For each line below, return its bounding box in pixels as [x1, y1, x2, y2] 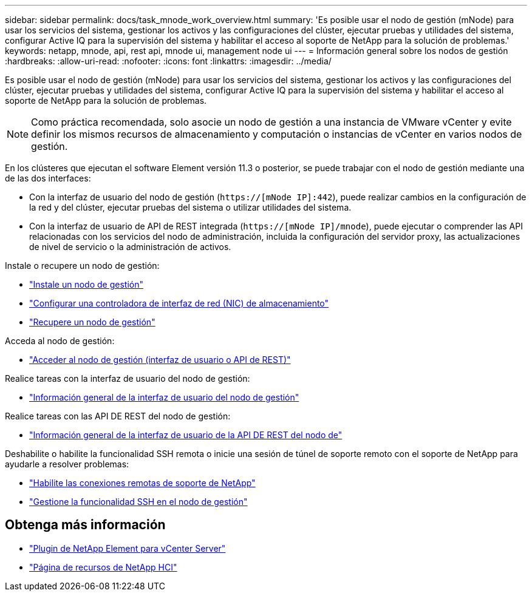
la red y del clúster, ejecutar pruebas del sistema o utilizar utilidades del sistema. [29, 202, 352, 212]
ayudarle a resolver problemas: [5, 459, 129, 469]
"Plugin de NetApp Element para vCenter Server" [29, 543, 226, 554]
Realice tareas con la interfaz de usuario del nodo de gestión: [5, 373, 250, 384]
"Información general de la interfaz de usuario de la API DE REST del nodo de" [29, 430, 343, 440]
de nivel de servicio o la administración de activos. [29, 242, 231, 252]
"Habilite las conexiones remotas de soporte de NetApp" [29, 478, 256, 488]
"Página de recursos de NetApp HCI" [29, 561, 177, 572]
